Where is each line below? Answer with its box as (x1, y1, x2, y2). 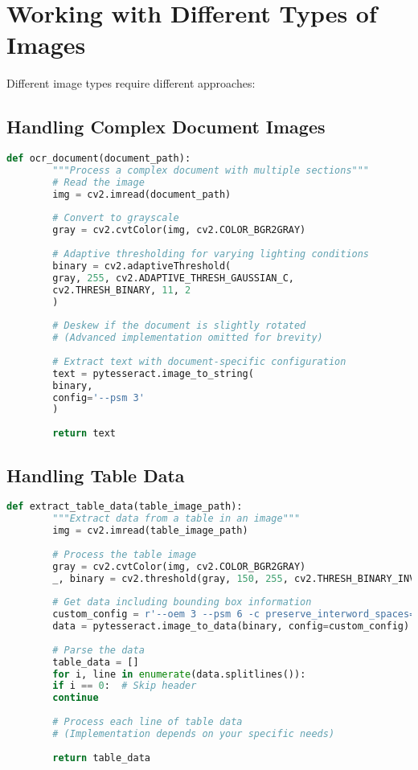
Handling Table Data (6, 462, 185, 487)
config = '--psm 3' (52, 391, 145, 403)
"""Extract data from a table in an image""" (52, 513, 301, 525)
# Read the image (52, 176, 145, 188)
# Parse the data (52, 644, 145, 656)
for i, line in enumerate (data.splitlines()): (52, 668, 306, 680)
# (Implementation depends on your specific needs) (52, 727, 335, 739)
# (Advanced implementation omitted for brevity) (52, 332, 323, 344)
